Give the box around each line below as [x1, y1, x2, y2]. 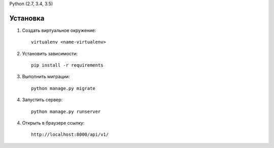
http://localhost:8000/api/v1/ [31, 132, 109, 137]
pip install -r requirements [31, 63, 104, 68]
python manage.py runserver [31, 108, 101, 114]
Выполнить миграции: [22, 74, 71, 80]
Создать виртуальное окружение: [22, 27, 96, 33]
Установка [9, 14, 45, 22]
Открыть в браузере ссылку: [22, 120, 85, 126]
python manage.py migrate [31, 85, 96, 91]
